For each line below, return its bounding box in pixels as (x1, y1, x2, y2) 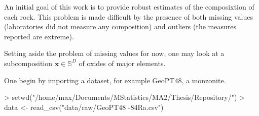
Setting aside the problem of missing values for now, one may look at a (4, 48, 225, 59)
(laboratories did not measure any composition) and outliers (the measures (4, 21, 236, 32)
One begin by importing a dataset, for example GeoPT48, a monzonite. (4, 75, 226, 85)
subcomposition (4, 57, 53, 68)
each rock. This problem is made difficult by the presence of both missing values (4, 11, 253, 22)
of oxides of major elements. (79, 57, 166, 68)
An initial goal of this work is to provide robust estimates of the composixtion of (4, 2, 254, 12)
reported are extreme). (4, 31, 74, 41)
